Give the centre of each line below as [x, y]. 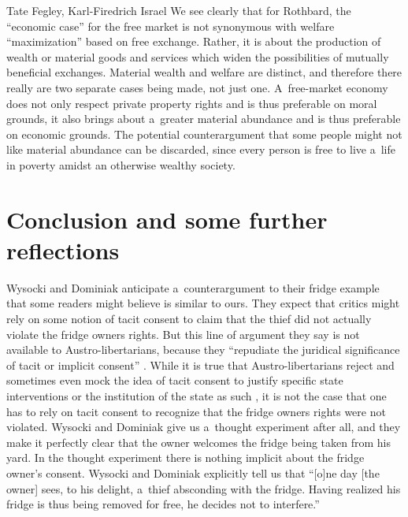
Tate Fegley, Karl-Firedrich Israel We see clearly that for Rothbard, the [179, 10]
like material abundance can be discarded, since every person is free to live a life [201, 149]
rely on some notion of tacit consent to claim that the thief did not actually [189, 319]
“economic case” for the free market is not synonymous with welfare [171, 26]
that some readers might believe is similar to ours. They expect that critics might [203, 303]
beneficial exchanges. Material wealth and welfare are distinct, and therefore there [204, 72]
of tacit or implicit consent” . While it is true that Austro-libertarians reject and [200, 365]
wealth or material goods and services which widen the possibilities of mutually [198, 56]
